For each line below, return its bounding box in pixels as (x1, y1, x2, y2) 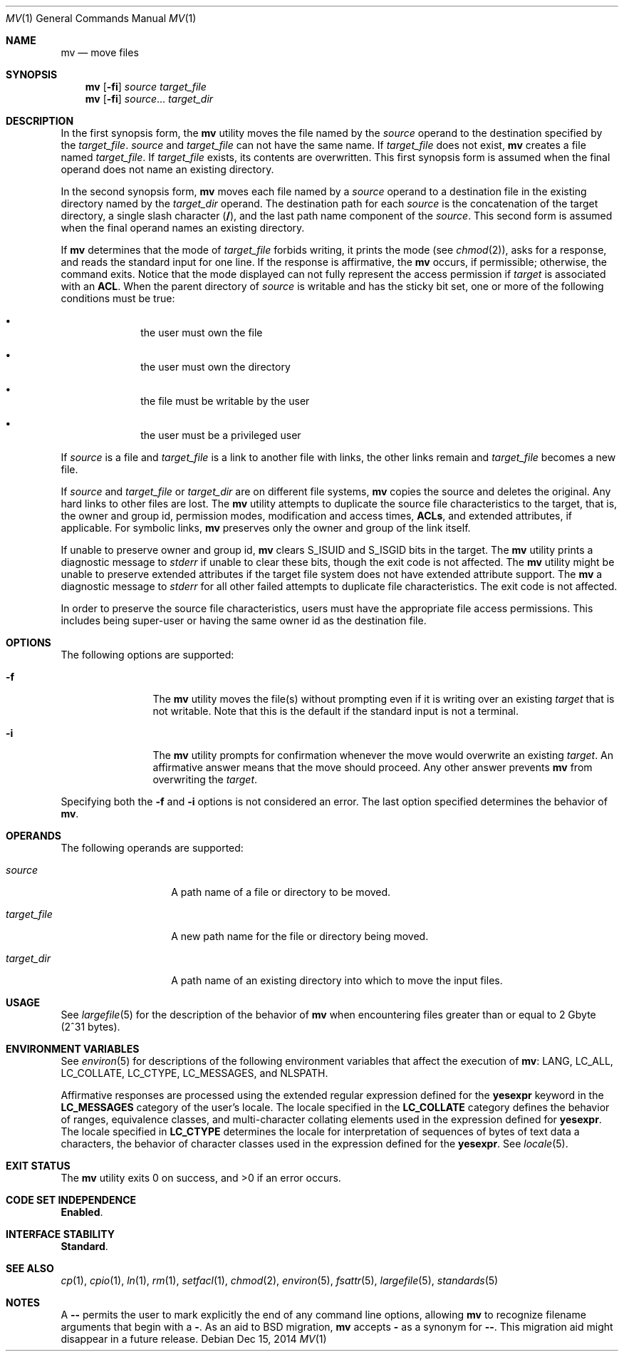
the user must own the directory (140, 361, 291, 373)
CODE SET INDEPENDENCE (6, 1194, 137, 1206)
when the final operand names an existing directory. (61, 222, 305, 234)
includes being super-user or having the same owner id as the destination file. (61, 614, 427, 626)
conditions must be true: (61, 292, 175, 304)
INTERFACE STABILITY (6, 1228, 115, 1240)
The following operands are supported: (61, 842, 244, 854)
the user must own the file (140, 326, 263, 339)
